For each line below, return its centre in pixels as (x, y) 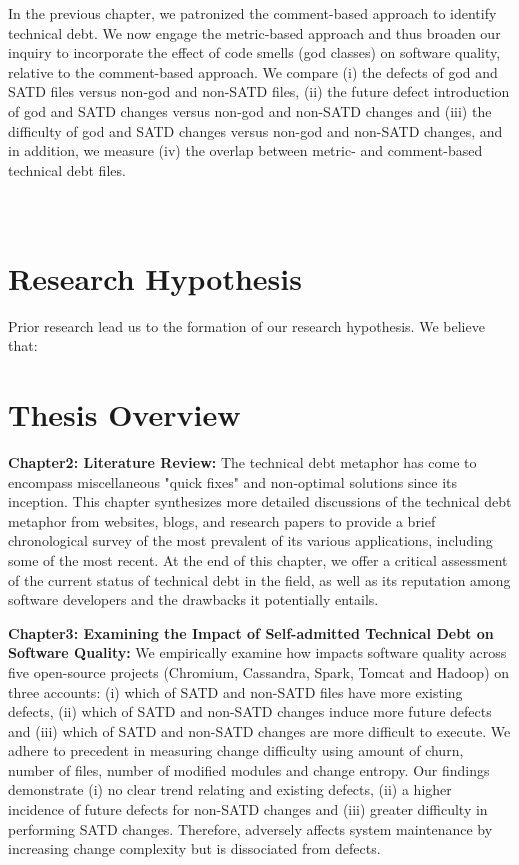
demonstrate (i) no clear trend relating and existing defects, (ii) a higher (230, 789)
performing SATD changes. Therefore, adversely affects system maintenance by (250, 828)
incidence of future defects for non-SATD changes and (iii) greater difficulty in (248, 809)
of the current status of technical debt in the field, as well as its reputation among (259, 579)
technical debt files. (67, 169)
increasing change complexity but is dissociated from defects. (194, 848)
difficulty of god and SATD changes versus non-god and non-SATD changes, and (255, 130)
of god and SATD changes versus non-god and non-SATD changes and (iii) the (250, 110)
